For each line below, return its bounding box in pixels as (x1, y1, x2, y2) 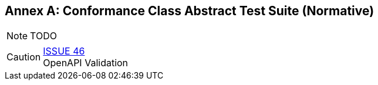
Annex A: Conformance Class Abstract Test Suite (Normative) (5, 4, 374, 18)
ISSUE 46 (43, 45, 85, 57)
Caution (6, 51, 41, 63)
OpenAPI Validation (43, 57, 129, 69)
